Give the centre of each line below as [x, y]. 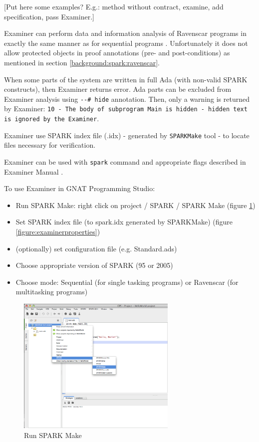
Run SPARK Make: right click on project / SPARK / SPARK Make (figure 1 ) [135, 205]
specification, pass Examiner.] [49, 16]
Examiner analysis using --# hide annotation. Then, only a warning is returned [127, 99]
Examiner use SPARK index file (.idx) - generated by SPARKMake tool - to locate [127, 135]
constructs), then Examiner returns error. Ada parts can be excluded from [118, 89]
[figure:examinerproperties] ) [58, 231]
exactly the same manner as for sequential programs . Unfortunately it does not [126, 43]
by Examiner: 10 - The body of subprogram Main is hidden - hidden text [126, 109]
